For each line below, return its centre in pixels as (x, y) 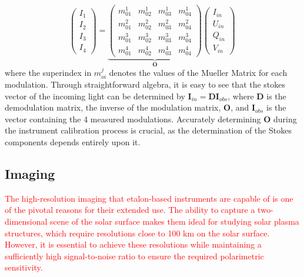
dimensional (26, 221)
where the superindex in (48, 72)
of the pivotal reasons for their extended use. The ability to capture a (130, 210)
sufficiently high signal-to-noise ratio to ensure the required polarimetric (134, 256)
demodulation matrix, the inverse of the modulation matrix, (113, 107)
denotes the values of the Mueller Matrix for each (198, 72)
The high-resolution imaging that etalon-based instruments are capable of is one (149, 198)
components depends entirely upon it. (73, 141)
